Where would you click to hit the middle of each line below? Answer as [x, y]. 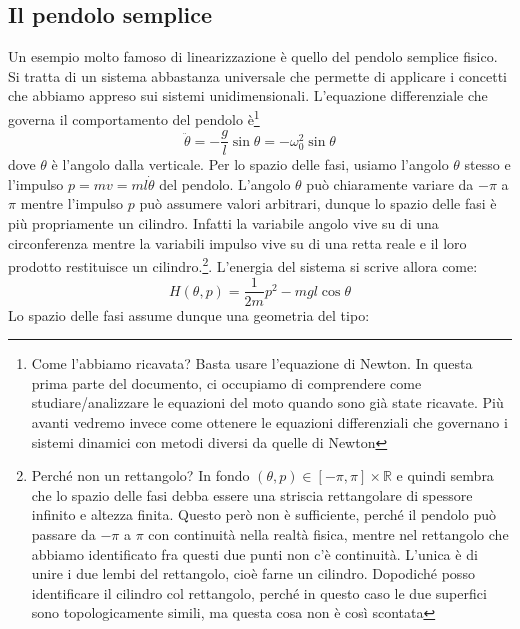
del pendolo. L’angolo [225, 183]
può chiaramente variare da [390, 183]
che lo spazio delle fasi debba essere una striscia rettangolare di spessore [252, 494]
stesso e [487, 164]
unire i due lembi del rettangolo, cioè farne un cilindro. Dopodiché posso [253, 573]
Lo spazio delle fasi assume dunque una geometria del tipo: [189, 314]
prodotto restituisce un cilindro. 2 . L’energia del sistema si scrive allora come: [243, 264]
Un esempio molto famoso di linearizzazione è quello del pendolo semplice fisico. [253, 56]
